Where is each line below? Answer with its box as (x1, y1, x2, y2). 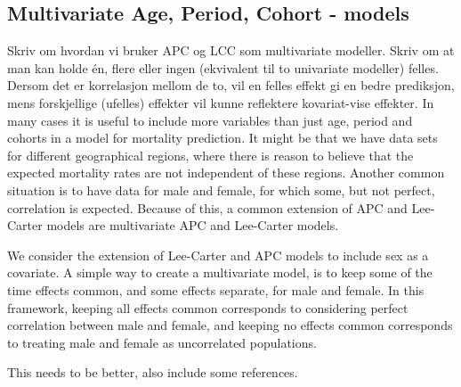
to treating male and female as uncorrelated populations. (7, 333, 317, 351)
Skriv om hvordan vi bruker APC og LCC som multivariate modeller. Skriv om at (7, 41, 455, 60)
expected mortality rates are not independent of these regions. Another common (7, 163, 445, 182)
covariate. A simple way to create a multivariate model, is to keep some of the (7, 263, 433, 282)
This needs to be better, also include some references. (7, 363, 298, 382)
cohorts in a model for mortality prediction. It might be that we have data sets (7, 128, 438, 147)
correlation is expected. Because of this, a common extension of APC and (7, 198, 408, 217)
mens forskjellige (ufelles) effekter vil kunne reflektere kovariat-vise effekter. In (7, 93, 434, 111)
